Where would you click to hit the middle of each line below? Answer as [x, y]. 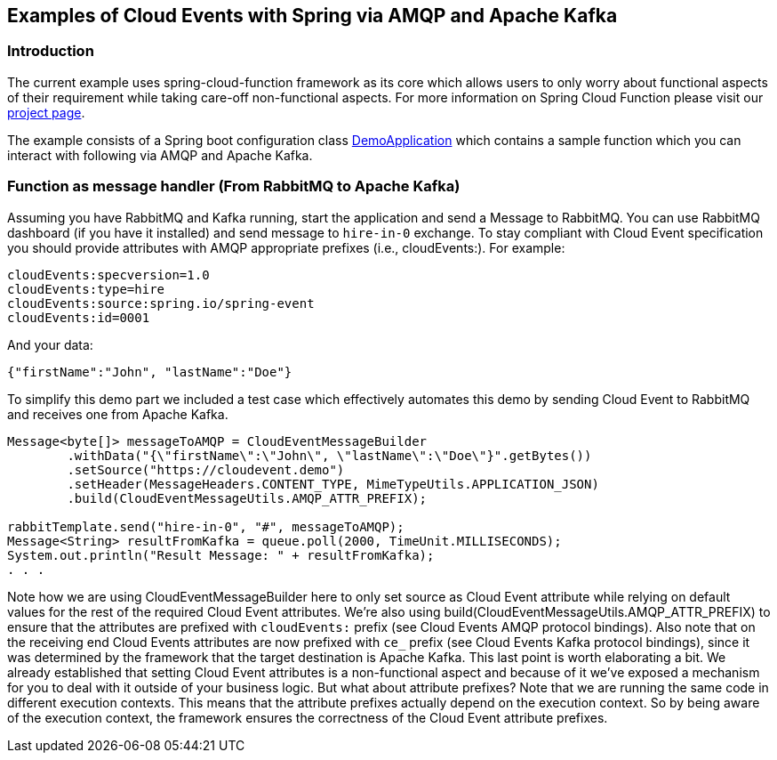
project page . [46, 112]
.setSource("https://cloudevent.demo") [206, 469]
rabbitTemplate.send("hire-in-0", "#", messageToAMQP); [206, 526]
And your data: [50, 344]
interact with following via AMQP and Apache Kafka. [160, 155]
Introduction [51, 51]
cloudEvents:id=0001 [79, 317]
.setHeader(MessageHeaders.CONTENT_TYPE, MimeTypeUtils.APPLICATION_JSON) [333, 484]
